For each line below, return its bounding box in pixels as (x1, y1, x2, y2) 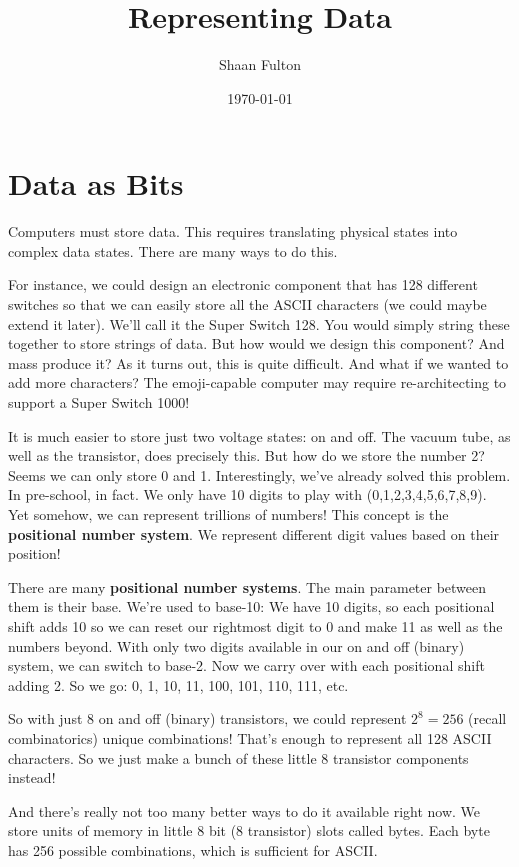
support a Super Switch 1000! (8, 392, 190, 412)
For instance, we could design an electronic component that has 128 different (8, 274, 478, 295)
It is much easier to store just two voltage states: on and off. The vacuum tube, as (8, 425, 511, 446)
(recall (468, 708, 507, 729)
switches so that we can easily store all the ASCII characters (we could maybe (8, 294, 487, 315)
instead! (8, 767, 56, 788)
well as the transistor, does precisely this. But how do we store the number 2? (8, 445, 485, 466)
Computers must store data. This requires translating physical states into (8, 221, 458, 242)
